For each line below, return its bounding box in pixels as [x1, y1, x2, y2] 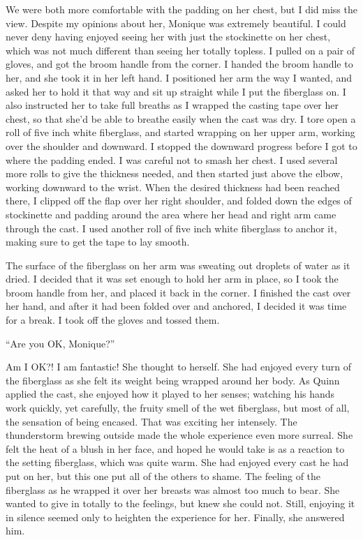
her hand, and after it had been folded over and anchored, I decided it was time [6, 299, 347, 313]
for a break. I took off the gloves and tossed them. [6, 313, 220, 327]
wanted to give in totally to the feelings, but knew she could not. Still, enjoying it [6, 496, 355, 511]
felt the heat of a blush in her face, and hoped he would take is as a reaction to [6, 441, 345, 456]
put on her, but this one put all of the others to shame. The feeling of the [6, 469, 321, 483]
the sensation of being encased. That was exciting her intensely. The [6, 414, 297, 428]
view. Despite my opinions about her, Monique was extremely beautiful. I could [6, 15, 346, 30]
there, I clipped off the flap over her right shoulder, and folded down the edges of [6, 193, 352, 208]
